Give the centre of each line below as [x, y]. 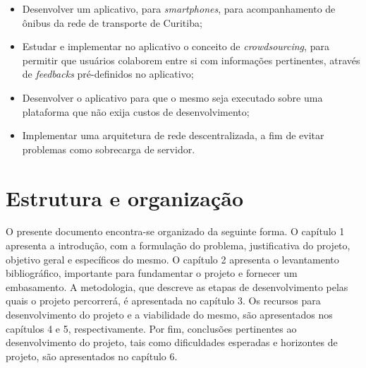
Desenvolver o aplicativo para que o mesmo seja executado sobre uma [172, 97]
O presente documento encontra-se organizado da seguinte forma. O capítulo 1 [175, 231]
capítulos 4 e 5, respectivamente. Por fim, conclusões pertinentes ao [151, 328]
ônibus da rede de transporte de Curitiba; [112, 22]
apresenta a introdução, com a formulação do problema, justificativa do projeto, [178, 245]
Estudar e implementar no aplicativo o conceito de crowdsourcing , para [176, 46]
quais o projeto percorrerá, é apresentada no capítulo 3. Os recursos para [163, 301]
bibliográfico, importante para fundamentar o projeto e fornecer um [152, 273]
